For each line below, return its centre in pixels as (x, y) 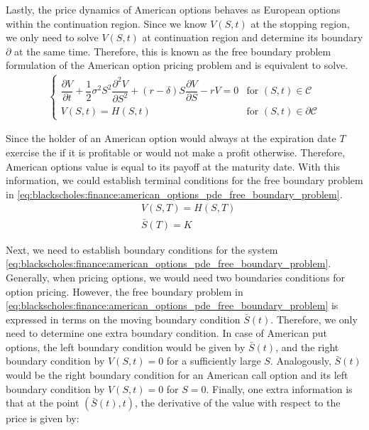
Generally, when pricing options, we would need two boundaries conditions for (176, 277)
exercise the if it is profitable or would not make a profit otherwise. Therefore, (176, 152)
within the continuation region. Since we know (106, 23)
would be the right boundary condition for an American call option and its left (177, 375)
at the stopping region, (300, 23)
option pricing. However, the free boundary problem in (125, 291)
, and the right (307, 346)
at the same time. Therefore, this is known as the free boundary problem (173, 51)
